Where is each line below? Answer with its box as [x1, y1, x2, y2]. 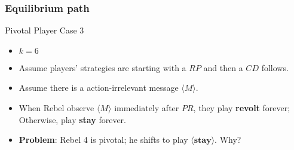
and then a [203, 61, 243, 74]
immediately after [114, 102, 179, 114]
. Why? [215, 133, 241, 146]
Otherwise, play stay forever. [19, 113, 126, 125]
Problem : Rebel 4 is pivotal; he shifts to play [19, 133, 188, 146]
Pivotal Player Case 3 [5, 24, 84, 36]
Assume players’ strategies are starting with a [19, 61, 186, 74]
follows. [261, 61, 289, 74]
